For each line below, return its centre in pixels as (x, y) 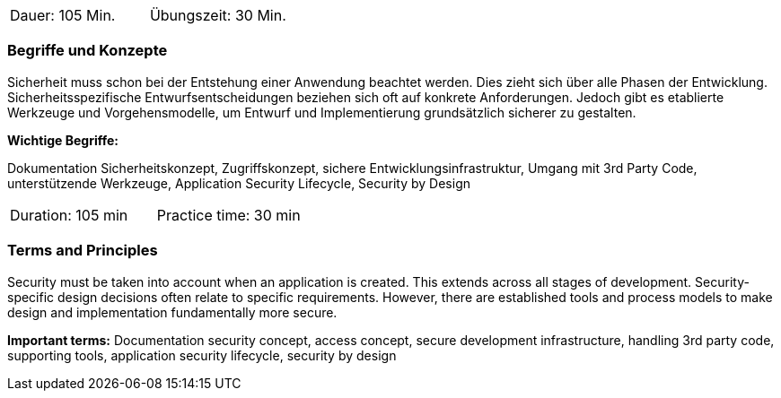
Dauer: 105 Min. (63, 15)
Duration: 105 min (69, 215)
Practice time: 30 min (228, 215)
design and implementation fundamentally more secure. (172, 312)
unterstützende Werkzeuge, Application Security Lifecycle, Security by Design (239, 183)
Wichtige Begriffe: (63, 140)
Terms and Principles (83, 251)
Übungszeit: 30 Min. (218, 15)
